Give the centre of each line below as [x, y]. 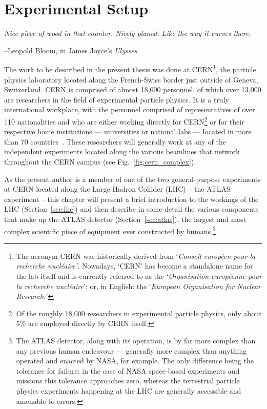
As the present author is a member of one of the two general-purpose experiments [132, 179]
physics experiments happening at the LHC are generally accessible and [129, 390]
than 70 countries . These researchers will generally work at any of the [115, 141]
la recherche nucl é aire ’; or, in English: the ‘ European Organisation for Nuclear [138, 286]
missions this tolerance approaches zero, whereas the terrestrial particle [128, 381]
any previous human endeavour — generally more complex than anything [131, 350]
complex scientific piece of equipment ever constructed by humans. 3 [110, 230]
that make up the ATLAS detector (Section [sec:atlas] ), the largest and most [125, 219]
